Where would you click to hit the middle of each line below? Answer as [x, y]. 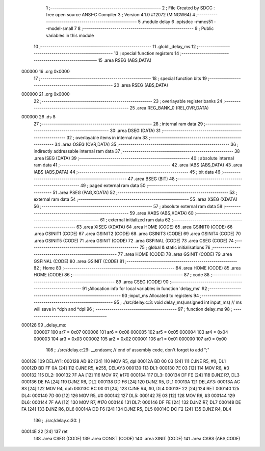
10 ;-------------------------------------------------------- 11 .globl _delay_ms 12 [115, 46]
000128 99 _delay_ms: [44, 325]
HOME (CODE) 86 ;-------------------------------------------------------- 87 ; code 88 [121, 275]
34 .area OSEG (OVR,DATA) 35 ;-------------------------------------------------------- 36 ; [147, 144]
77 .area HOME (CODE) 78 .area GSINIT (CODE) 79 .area [175, 254]
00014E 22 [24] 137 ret [45, 431]
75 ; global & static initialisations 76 [175, 247]
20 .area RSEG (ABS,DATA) [141, 85]
